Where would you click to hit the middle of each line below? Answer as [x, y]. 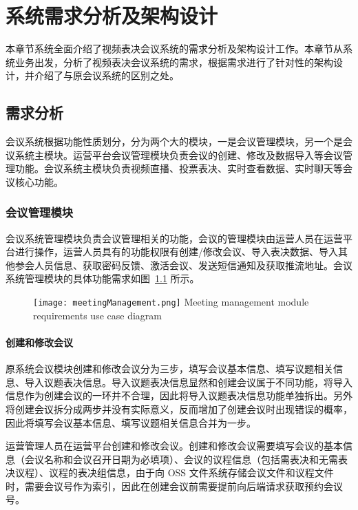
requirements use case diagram [97, 315]
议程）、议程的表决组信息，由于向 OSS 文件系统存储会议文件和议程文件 [174, 472]
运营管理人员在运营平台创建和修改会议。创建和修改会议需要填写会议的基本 [174, 446]
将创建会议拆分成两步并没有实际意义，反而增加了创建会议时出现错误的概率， [179, 408]
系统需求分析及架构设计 [112, 15]
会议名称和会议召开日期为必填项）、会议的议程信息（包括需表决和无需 [181, 459]
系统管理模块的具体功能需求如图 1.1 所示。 [103, 278]
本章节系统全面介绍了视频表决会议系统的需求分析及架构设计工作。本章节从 [174, 49]
